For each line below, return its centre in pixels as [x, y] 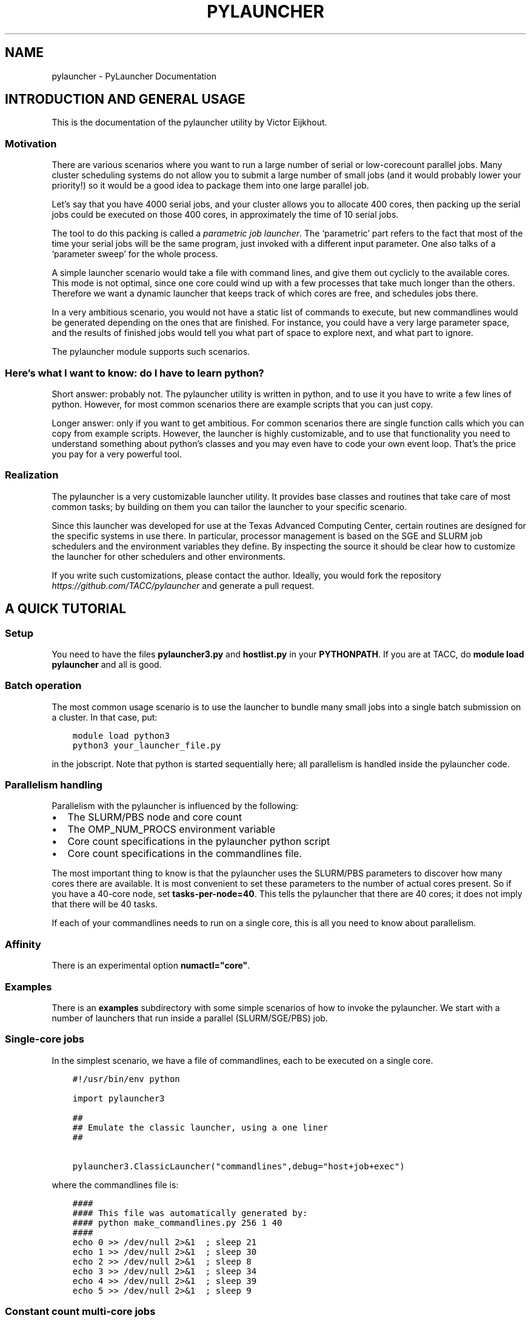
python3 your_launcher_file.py [147, 745]
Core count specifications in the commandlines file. [185, 854]
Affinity [23, 944]
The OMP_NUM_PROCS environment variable [172, 829]
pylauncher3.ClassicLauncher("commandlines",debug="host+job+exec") [239, 1166]
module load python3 [121, 735]
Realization [32, 475]
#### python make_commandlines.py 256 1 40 [177, 1222]
